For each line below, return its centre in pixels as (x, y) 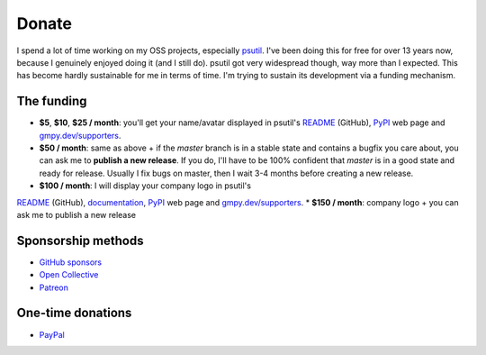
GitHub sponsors (71, 262)
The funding (52, 101)
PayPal (52, 334)
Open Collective (69, 275)
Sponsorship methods (80, 240)
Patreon (54, 287)
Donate (44, 23)
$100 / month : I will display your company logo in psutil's (145, 186)
